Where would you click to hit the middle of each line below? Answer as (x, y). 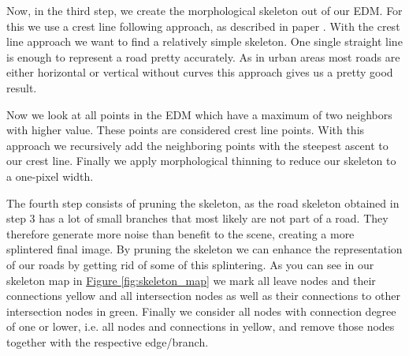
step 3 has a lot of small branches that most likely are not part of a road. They (197, 218)
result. (22, 87)
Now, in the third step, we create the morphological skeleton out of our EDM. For (204, 10)
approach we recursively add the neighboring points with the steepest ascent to (197, 145)
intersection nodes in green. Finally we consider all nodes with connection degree (201, 311)
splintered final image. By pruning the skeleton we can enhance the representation (204, 249)
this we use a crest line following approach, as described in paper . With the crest (203, 26)
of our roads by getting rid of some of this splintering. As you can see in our (190, 264)
